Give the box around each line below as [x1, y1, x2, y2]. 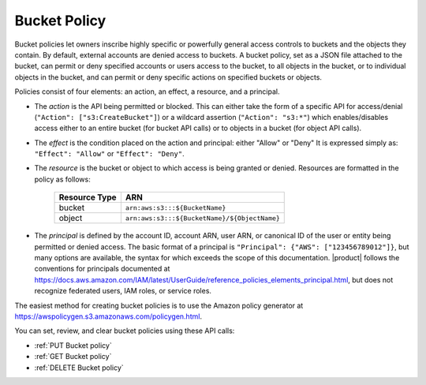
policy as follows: [34, 174, 91, 184]
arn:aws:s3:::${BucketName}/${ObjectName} [125, 214, 280, 222]
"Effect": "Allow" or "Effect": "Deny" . [34, 149, 185, 159]
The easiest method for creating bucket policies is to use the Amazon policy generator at [14, 301, 304, 310]
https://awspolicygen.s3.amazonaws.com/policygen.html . [14, 312, 203, 321]
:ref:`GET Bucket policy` [34, 352, 112, 361]
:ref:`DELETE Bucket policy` [34, 363, 124, 372]
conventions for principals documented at [34, 264, 170, 274]
